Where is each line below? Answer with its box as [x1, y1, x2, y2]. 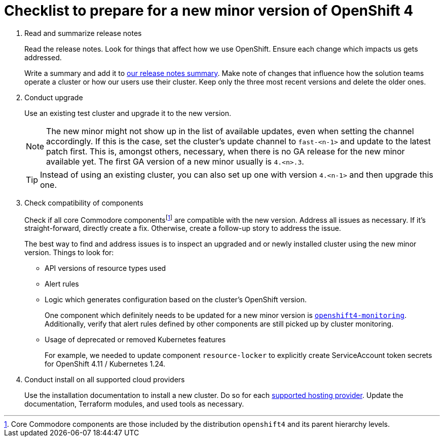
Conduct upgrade [24, 93, 83, 102]
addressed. [24, 53, 62, 62]
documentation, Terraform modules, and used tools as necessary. [24, 399, 244, 409]
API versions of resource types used [45, 264, 166, 273]
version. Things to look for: [24, 248, 114, 257]
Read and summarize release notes [24, 28, 142, 37]
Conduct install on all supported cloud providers [24, 375, 185, 384]
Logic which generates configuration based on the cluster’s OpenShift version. [45, 295, 307, 304]
